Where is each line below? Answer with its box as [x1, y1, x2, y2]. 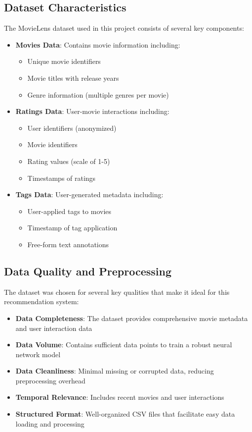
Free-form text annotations [27, 239, 109, 249]
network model [15, 349, 61, 359]
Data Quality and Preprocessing [4, 263, 171, 278]
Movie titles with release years [27, 72, 119, 83]
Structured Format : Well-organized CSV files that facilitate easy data [15, 409, 235, 419]
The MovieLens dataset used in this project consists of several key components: [4, 23, 244, 33]
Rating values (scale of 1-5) [27, 156, 110, 166]
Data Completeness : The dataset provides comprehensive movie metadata [15, 313, 248, 323]
